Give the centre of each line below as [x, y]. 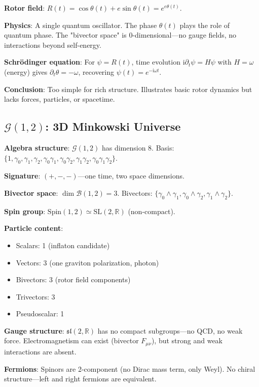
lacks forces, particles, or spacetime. [60, 99]
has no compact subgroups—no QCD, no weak [170, 330]
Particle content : [34, 228]
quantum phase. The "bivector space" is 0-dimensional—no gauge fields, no [120, 35]
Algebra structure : [37, 147]
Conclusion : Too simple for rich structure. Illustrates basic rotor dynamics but [128, 89]
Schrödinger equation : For [49, 62]
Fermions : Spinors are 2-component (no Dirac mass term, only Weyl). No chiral [130, 368]
